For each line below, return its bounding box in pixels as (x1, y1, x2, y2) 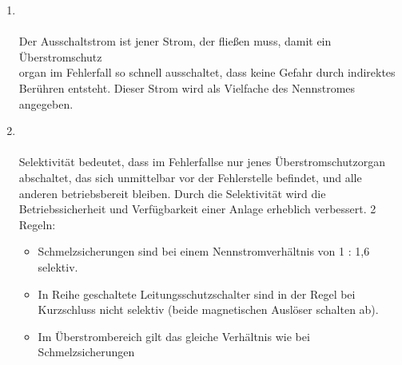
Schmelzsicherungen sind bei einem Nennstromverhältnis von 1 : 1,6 (38, 243, 370, 260)
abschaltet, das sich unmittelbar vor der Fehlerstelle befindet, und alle (18, 169, 362, 185)
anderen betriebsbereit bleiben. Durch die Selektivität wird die (18, 184, 326, 201)
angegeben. (18, 95, 74, 112)
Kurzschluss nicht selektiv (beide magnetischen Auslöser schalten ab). (38, 301, 379, 318)
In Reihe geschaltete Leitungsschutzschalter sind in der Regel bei (38, 285, 356, 302)
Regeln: (18, 216, 56, 232)
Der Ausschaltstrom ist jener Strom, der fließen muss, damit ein (18, 33, 332, 50)
